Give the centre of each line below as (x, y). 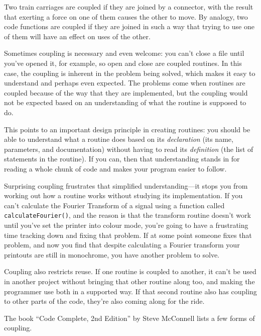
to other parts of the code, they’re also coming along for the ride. (104, 301)
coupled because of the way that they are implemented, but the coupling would (126, 92)
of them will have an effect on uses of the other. (77, 36)
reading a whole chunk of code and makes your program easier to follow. (115, 168)
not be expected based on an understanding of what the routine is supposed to (125, 102)
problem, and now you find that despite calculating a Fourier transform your (122, 245)
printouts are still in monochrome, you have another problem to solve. (112, 254)
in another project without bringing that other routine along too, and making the (129, 281)
